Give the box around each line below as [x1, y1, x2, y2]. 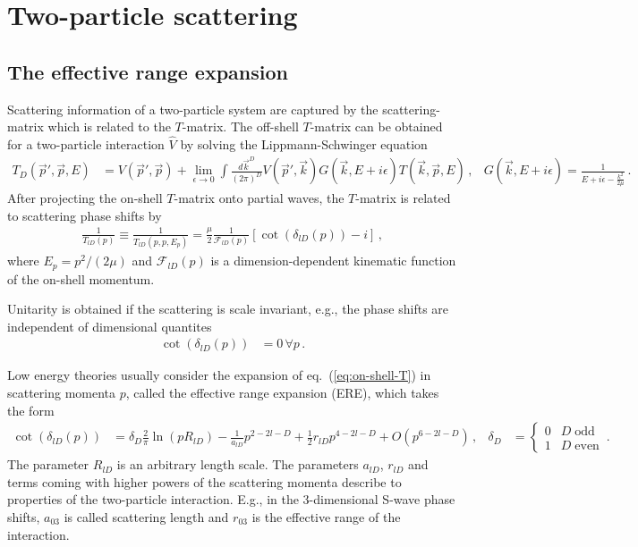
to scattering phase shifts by [7, 206, 162, 224]
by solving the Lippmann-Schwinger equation [180, 134, 428, 153]
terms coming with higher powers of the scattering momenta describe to [7, 472, 402, 491]
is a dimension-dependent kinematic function [210, 251, 456, 270]
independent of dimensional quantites [7, 316, 212, 335]
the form [7, 400, 55, 419]
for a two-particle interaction [7, 134, 165, 153]
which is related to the [47, 117, 171, 136]
